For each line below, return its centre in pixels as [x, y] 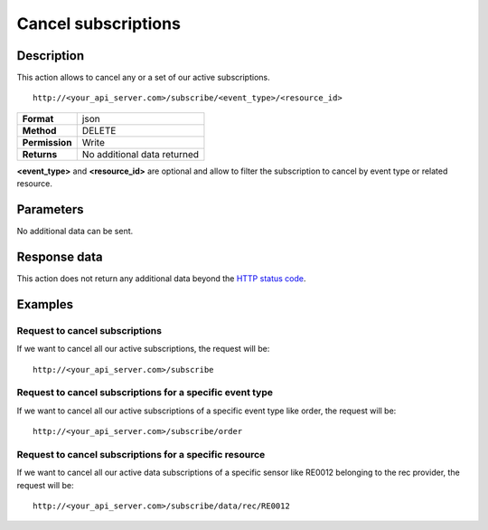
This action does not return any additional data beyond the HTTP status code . [161, 279]
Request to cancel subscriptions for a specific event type [145, 393]
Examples [45, 304]
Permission [47, 142]
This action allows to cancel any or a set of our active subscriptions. [143, 78]
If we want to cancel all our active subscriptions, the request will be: [143, 349]
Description [51, 56]
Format [38, 118]
